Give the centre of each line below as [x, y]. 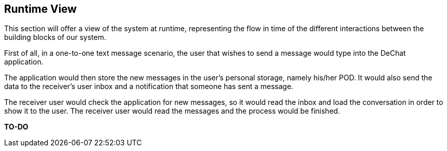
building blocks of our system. [55, 37]
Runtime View [41, 9]
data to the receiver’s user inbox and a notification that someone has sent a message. [149, 87]
